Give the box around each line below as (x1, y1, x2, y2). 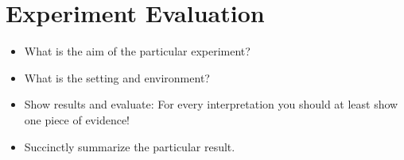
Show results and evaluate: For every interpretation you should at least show (24, 96, 398, 112)
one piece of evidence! (24, 111, 130, 128)
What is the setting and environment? (24, 69, 210, 86)
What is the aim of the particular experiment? (24, 43, 251, 59)
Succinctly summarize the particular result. (24, 138, 235, 154)
